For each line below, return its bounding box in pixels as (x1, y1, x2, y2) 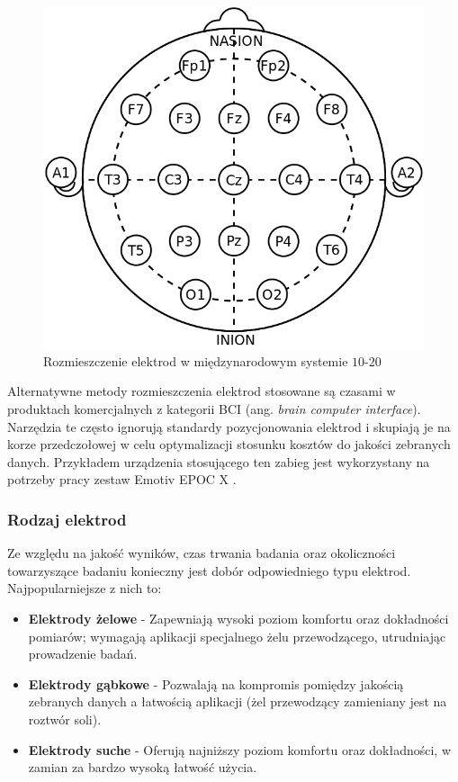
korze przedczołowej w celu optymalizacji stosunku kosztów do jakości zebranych (7, 435, 451, 454)
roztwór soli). (28, 709, 102, 728)
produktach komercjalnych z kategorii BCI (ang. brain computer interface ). (7, 400, 421, 418)
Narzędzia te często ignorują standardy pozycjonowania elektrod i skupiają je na (7, 417, 451, 436)
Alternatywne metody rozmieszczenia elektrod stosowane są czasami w (7, 382, 396, 400)
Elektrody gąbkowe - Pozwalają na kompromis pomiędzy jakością (28, 674, 404, 693)
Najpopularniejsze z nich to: (7, 579, 162, 598)
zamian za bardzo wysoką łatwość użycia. (28, 758, 257, 777)
